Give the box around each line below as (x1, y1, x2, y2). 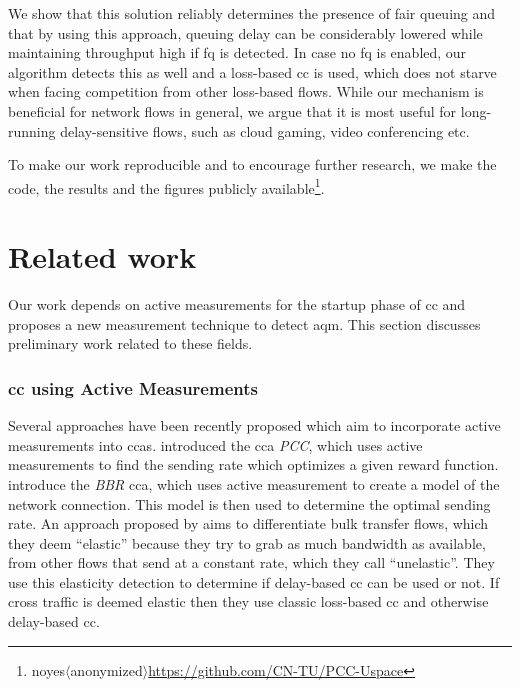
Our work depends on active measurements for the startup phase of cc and (8, 294, 466, 315)
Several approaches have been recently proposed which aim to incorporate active (8, 415, 501, 436)
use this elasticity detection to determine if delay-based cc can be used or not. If (8, 571, 500, 592)
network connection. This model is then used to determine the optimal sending (8, 493, 491, 514)
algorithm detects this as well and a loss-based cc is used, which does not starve (8, 61, 497, 82)
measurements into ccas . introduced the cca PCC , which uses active (8, 434, 423, 455)
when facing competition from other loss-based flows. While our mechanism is (8, 81, 484, 102)
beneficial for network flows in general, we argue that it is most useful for (8, 100, 457, 121)
